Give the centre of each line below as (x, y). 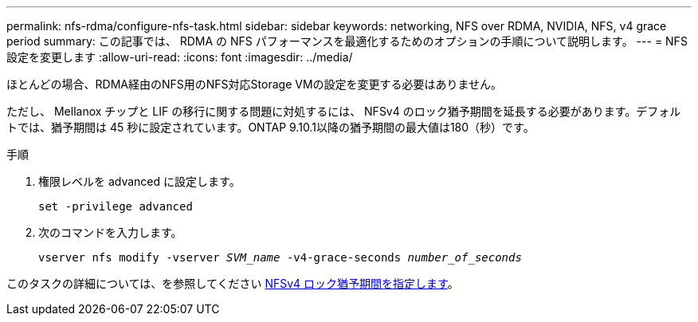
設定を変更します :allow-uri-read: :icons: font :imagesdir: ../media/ (180, 57)
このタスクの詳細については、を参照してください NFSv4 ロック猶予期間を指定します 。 (233, 283)
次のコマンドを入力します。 (110, 232)
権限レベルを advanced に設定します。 (139, 181)
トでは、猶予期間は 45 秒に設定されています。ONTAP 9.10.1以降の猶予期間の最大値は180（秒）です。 (271, 127)
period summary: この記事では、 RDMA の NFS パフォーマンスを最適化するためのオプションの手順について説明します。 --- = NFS (347, 41)
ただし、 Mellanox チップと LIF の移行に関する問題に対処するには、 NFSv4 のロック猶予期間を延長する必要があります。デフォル (344, 111)
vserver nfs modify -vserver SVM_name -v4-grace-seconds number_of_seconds (280, 257)
